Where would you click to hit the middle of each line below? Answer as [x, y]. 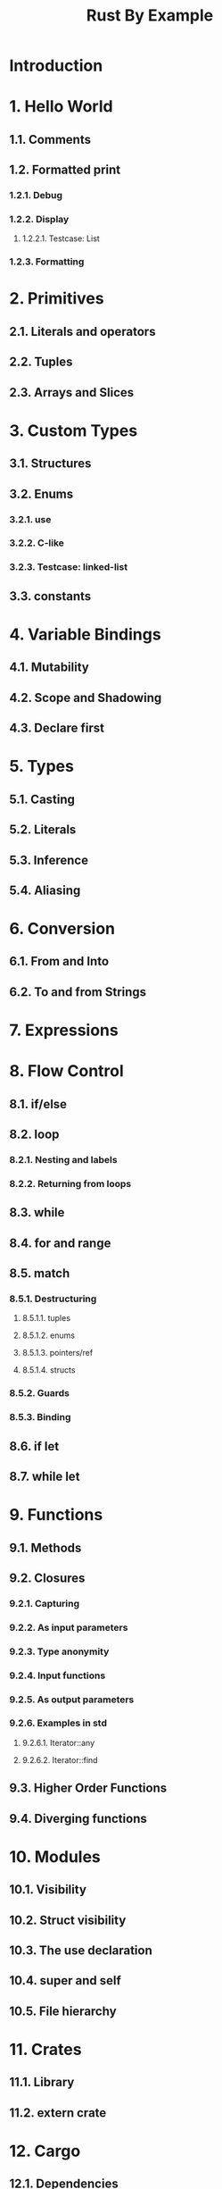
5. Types [41, 767]
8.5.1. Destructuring [53, 1299]
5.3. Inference [49, 860]
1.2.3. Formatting [47, 262]
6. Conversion [62, 929]
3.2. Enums [41, 493]
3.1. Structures [50, 464]
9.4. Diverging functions [78, 1818]
